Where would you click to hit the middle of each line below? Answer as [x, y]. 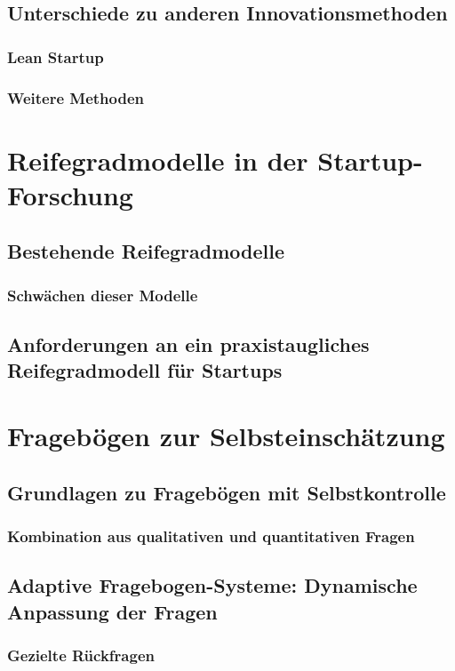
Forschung [70, 194]
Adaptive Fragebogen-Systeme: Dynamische [212, 585]
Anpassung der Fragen [112, 611]
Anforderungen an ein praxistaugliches [188, 344]
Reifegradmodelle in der [158, 160]
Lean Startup [56, 56]
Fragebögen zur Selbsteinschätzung [226, 436]
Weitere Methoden [76, 97]
